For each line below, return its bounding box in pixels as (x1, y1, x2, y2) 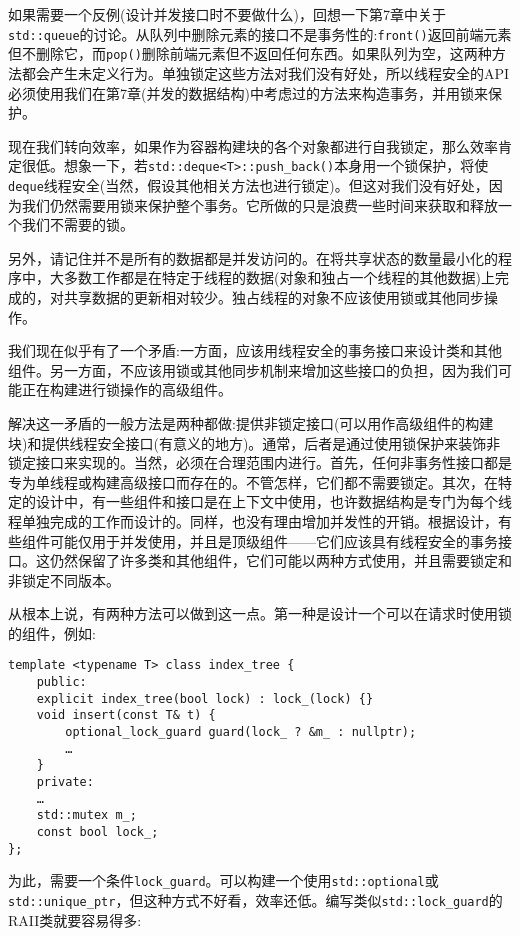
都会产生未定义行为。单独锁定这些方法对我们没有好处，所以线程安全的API (21, 62, 510, 83)
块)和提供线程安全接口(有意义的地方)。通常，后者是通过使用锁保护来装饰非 (8, 432, 501, 453)
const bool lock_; (36, 825, 159, 840)
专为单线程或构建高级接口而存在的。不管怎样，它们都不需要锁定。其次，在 (8, 471, 498, 492)
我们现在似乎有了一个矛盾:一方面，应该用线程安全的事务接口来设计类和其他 (8, 340, 502, 361)
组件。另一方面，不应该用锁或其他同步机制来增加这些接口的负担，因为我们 (8, 359, 498, 380)
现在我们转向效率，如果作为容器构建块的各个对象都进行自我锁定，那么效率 (8, 135, 498, 156)
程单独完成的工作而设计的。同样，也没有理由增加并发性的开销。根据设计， (8, 510, 498, 531)
